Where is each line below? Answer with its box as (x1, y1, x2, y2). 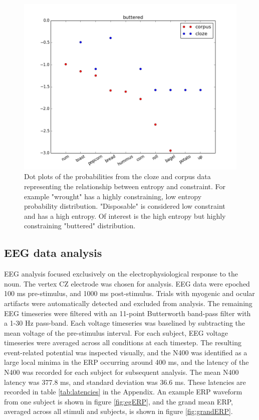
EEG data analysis (4, 245, 102, 260)
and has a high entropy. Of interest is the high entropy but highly (24, 210, 226, 221)
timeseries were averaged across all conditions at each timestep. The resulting (4, 337, 241, 348)
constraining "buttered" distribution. (24, 220, 136, 231)
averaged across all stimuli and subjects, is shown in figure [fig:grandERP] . (4, 406, 233, 416)
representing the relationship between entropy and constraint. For (24, 181, 226, 191)
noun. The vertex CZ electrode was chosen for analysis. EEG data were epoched (4, 278, 250, 289)
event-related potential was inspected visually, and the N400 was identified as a (4, 347, 247, 357)
